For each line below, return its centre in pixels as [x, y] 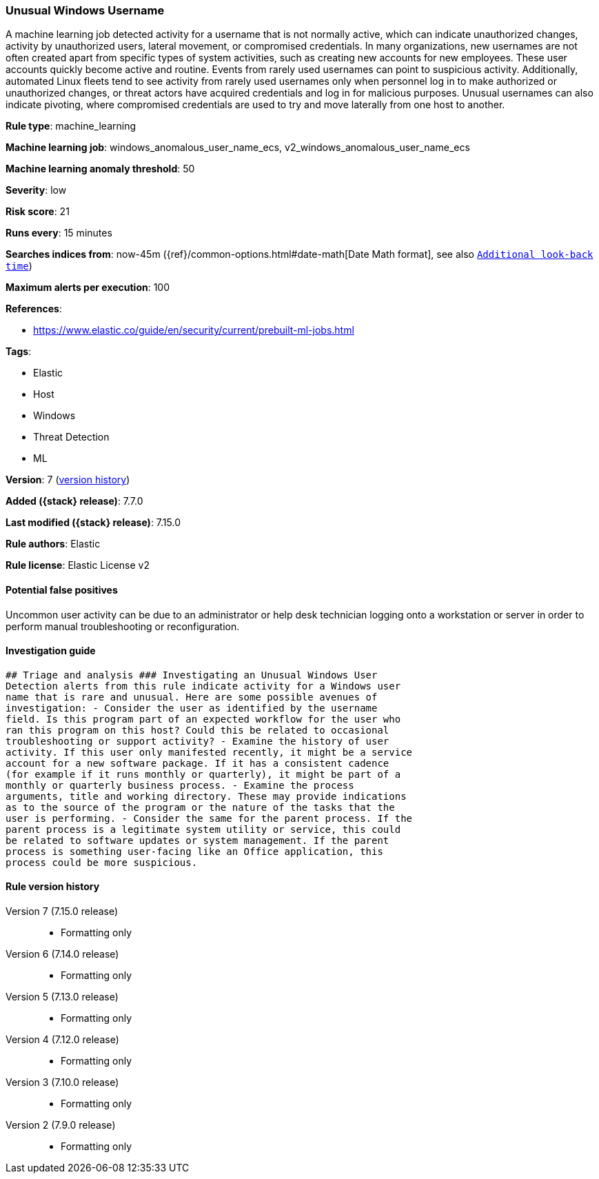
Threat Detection [71, 437]
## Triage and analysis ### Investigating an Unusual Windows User [192, 675]
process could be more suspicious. [102, 862]
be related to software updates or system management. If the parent [197, 840]
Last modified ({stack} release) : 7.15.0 [93, 523]
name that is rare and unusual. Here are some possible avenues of [192, 697]
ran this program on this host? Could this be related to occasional [197, 730]
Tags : [19, 352]
